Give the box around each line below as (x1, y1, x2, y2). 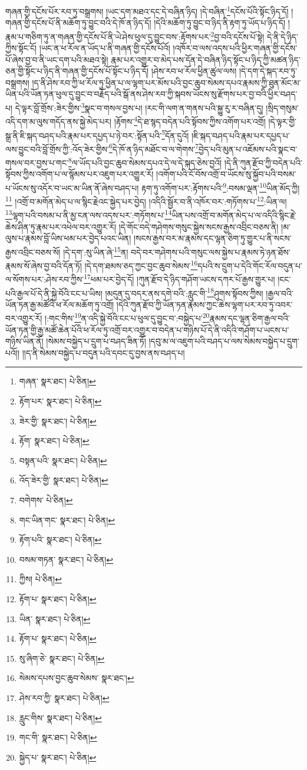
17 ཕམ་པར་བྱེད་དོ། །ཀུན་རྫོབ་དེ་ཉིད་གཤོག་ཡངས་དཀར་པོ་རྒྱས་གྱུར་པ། (84, 271, 275, 285)
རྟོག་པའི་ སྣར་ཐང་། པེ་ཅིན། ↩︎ (19, 533, 102, 546)
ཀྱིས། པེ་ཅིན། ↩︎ (19, 573, 62, 585)
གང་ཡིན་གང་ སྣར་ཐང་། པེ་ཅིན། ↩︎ (19, 513, 115, 526)
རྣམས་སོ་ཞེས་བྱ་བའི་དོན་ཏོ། (5, 259, 82, 271)
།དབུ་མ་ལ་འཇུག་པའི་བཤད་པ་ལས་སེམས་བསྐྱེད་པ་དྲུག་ (148, 335, 299, 347)
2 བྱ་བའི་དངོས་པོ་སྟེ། (210, 28, 265, 42)
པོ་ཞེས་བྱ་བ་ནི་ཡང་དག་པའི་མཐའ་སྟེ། (5, 53, 108, 65)
